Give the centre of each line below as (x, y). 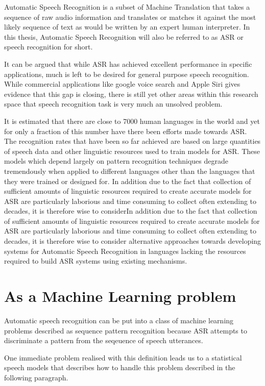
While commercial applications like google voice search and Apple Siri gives (122, 84)
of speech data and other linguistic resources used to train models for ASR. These (132, 151)
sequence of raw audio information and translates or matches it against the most (130, 17)
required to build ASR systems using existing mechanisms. (96, 261)
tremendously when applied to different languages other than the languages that (130, 171)
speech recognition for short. (49, 47)
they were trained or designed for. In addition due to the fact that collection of (128, 181)
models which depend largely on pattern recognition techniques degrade (116, 161)
